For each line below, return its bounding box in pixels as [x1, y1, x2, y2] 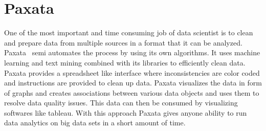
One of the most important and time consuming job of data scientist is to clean [4, 27, 253, 38]
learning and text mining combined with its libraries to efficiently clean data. [4, 57, 246, 68]
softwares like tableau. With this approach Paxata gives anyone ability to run [4, 107, 247, 118]
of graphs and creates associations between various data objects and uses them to [4, 87, 259, 98]
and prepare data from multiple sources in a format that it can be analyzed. [4, 37, 242, 48]
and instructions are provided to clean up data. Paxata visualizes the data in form [4, 77, 262, 88]
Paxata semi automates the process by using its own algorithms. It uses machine [4, 47, 260, 58]
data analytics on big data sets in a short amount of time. [4, 117, 186, 128]
